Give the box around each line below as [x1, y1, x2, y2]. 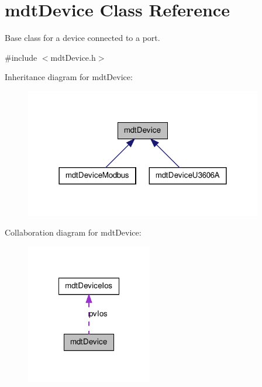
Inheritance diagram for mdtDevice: [5, 71, 133, 83]
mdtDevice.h [50, 51, 96, 63]
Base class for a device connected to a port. [5, 32, 160, 44]
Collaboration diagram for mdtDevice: [5, 226, 142, 239]
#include [5, 51, 37, 63]
